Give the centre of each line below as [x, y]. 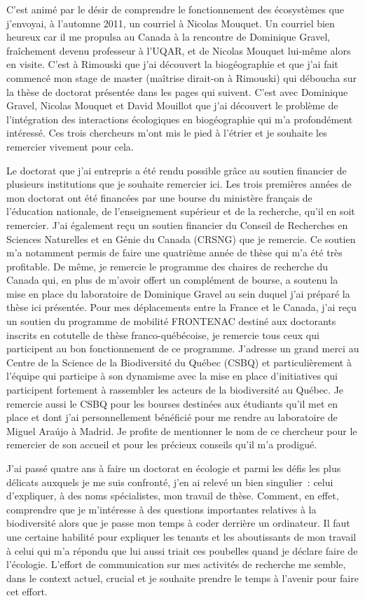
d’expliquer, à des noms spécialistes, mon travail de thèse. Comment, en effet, [173, 496]
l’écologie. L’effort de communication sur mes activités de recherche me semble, [176, 564]
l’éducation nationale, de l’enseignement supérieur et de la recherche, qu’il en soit [181, 211]
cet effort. [27, 592]
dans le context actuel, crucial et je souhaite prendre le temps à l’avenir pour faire [182, 578]
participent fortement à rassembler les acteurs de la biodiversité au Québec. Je [175, 390]
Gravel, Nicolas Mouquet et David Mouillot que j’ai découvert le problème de [172, 105]
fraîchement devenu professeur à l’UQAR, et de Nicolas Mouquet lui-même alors [179, 50]
